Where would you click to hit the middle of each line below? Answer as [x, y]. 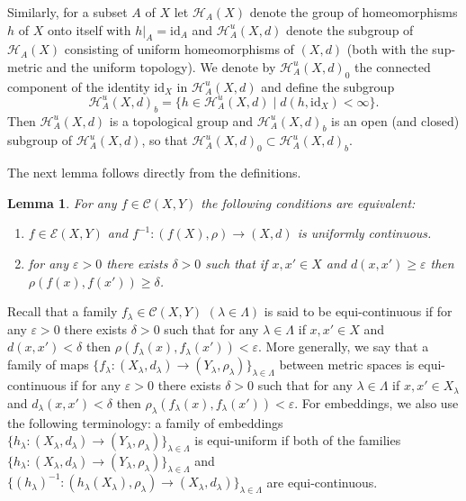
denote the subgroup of [350, 29]
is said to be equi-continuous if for [358, 311]
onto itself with [89, 29]
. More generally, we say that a [344, 346]
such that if [237, 264]
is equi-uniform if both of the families [298, 440]
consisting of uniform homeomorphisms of [179, 49]
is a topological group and [181, 120]
